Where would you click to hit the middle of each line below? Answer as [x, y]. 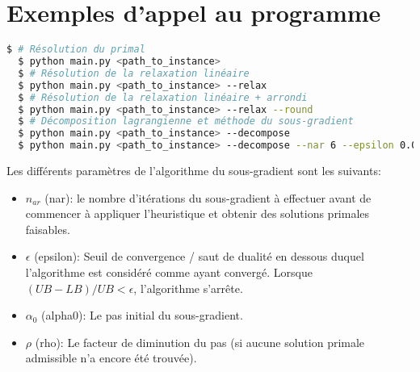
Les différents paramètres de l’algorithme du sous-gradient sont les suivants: [194, 170]
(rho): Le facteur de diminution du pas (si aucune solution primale [200, 342]
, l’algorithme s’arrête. [188, 288]
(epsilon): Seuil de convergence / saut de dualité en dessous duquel [199, 256]
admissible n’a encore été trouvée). [111, 358]
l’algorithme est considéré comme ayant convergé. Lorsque [169, 272]
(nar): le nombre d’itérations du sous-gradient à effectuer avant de [208, 197]
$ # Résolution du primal [76, 50]
